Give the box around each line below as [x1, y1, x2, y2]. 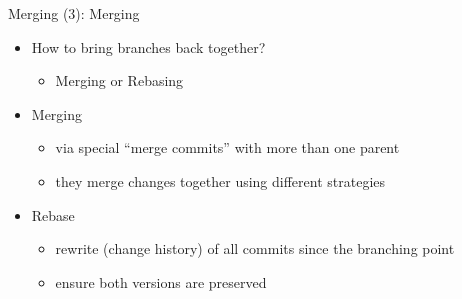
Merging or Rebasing [55, 70, 184, 91]
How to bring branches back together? [31, 36, 266, 57]
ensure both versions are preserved [55, 271, 267, 292]
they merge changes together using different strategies [55, 170, 386, 191]
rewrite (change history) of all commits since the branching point [55, 238, 455, 259]
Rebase [31, 204, 75, 225]
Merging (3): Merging [8, 3, 140, 23]
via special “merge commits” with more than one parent [55, 137, 400, 158]
